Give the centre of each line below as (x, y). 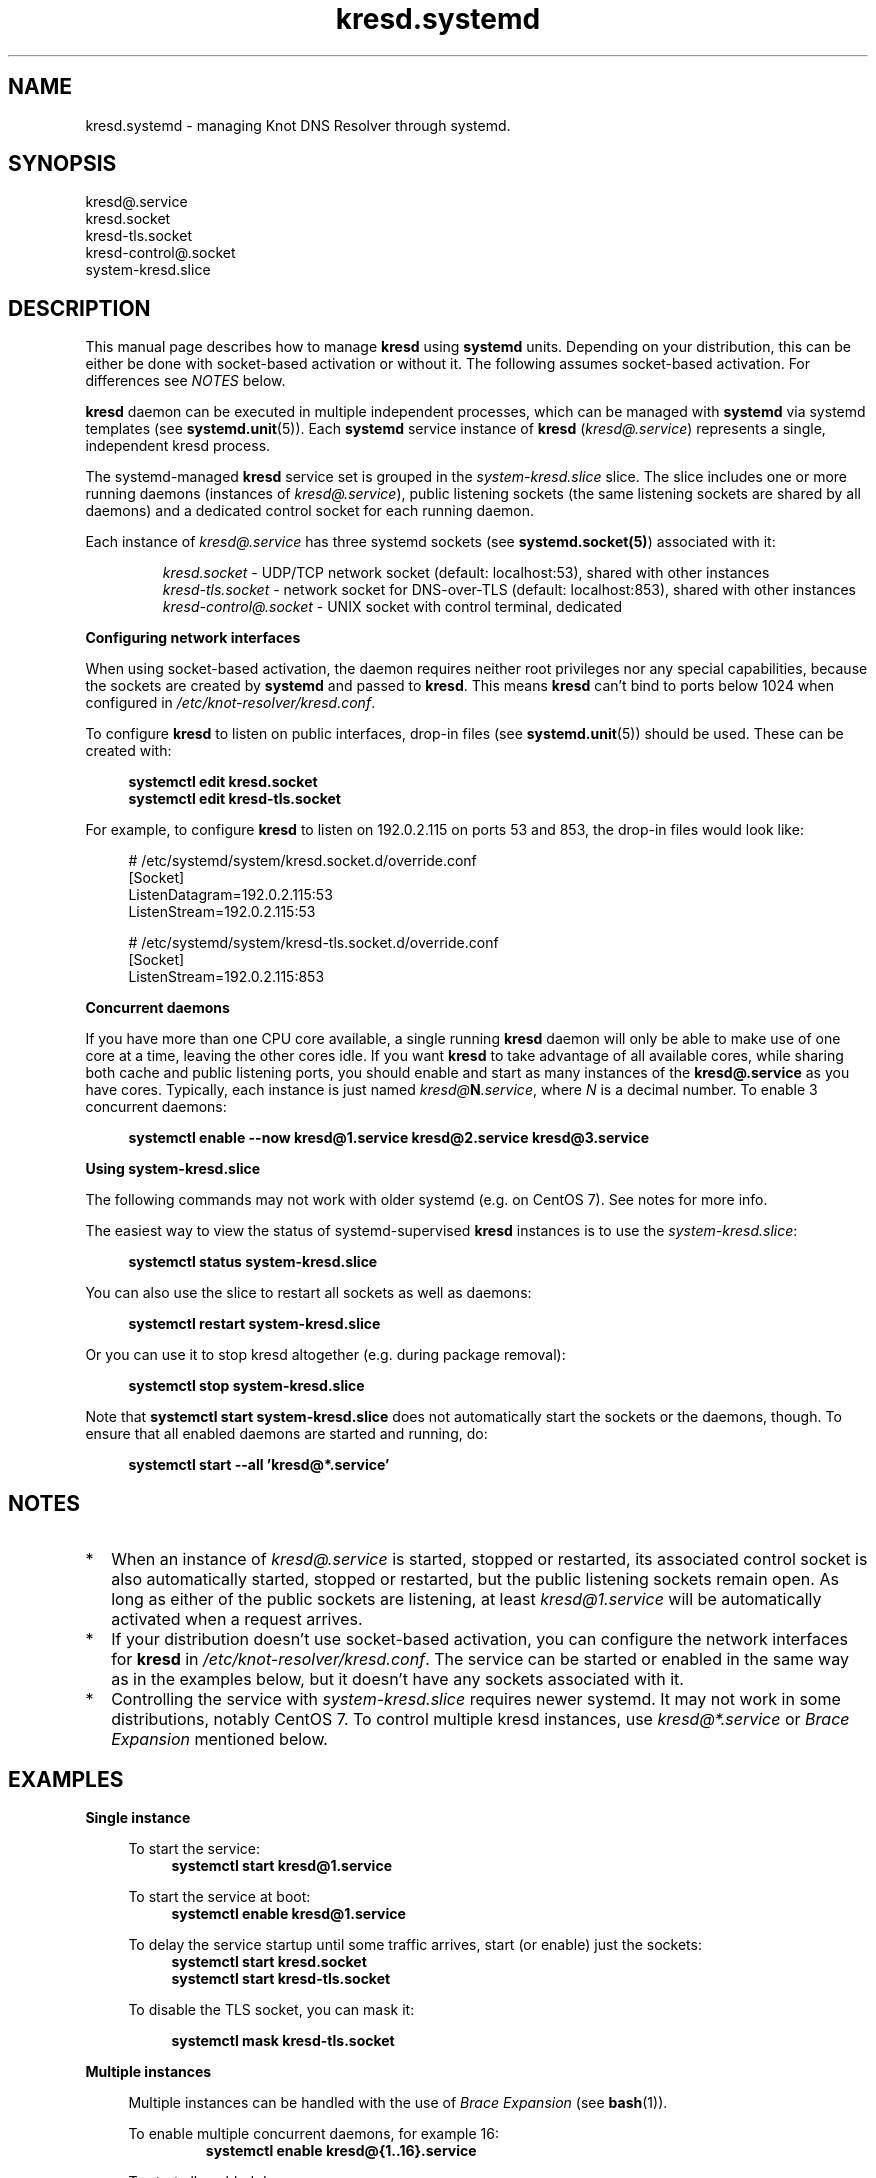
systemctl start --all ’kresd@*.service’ (259, 1465)
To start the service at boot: (219, 1896)
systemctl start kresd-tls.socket (281, 1978)
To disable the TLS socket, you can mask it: (271, 2009)
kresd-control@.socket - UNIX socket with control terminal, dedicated (392, 607)
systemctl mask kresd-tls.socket (283, 2040)
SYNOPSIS (62, 164)
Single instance (138, 1817)
